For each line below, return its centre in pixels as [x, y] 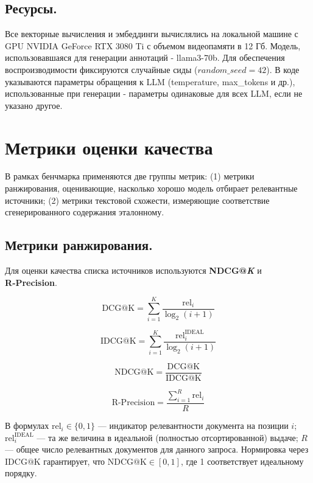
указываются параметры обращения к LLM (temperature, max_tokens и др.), [150, 81]
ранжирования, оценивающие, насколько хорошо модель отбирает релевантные [151, 188]
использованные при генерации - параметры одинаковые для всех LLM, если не [154, 93]
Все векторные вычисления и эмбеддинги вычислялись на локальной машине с [152, 34]
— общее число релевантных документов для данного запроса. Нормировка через [157, 449]
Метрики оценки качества [109, 147]
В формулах [27, 426]
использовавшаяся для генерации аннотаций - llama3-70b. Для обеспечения [145, 57]
